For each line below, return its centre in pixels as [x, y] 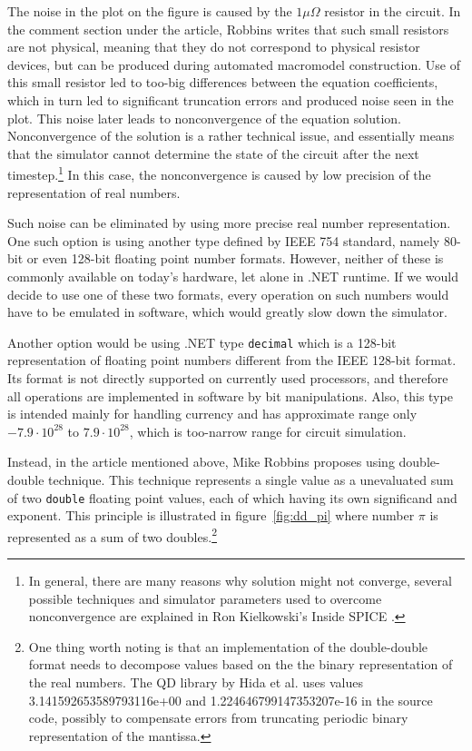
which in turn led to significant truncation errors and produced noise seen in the [231, 99]
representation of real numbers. [94, 192]
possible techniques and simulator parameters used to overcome [205, 598]
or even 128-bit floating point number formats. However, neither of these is [235, 258]
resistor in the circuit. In [393, 11]
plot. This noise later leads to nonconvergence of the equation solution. [204, 118]
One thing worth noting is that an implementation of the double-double [228, 646]
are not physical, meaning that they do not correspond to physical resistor [214, 47]
